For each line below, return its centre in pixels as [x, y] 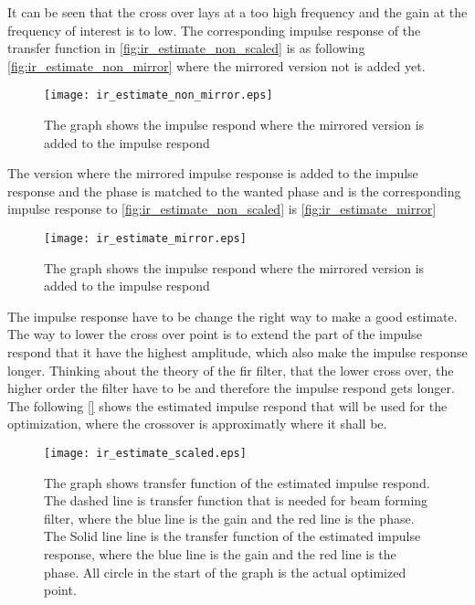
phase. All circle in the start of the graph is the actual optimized [225, 572]
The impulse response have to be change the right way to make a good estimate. [232, 316]
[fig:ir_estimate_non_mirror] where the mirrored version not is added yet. [216, 65]
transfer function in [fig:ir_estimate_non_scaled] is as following [186, 48]
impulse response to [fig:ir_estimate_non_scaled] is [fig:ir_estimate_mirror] [222, 209]
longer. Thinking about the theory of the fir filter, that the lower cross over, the [231, 370]
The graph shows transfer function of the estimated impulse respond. [237, 482]
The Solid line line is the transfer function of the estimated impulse [232, 536]
